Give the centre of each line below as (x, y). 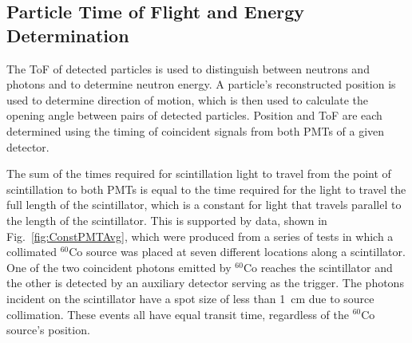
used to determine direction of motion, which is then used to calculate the (187, 99)
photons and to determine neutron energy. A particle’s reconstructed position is (201, 84)
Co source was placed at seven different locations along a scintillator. (237, 252)
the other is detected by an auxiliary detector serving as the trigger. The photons (205, 283)
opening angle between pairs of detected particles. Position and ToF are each (194, 115)
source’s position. (48, 330)
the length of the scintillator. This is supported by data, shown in (167, 220)
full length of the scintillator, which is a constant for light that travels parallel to (204, 205)
